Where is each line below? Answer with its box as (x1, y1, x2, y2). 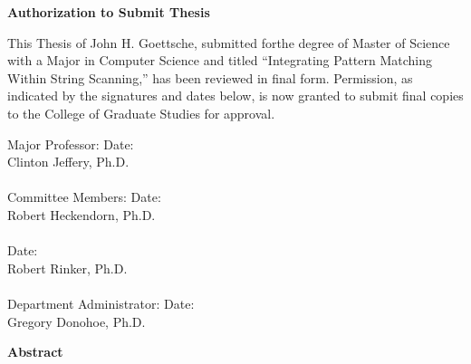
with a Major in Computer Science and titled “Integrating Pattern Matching (7, 51, 432, 70)
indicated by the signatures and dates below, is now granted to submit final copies (7, 86, 464, 105)
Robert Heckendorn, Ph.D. (7, 205, 156, 224)
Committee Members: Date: (7, 187, 161, 206)
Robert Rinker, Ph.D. (7, 258, 128, 277)
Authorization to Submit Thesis (7, 3, 210, 21)
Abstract (7, 342, 63, 361)
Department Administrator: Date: (7, 293, 195, 312)
